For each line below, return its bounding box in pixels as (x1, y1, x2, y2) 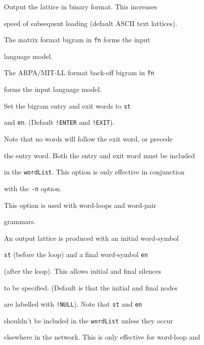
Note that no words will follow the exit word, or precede (4, 134, 173, 144)
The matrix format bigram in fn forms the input (4, 34, 151, 45)
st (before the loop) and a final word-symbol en (4, 249, 148, 259)
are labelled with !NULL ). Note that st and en (4, 299, 142, 309)
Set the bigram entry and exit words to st (4, 100, 131, 111)
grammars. (4, 216, 36, 227)
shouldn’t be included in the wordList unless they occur (4, 315, 173, 325)
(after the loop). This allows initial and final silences (4, 265, 161, 276)
